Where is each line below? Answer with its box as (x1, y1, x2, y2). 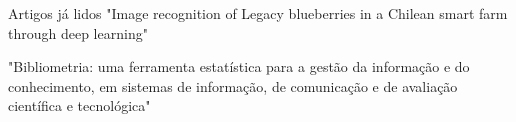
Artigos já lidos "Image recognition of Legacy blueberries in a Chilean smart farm (8, 3, 508, 23)
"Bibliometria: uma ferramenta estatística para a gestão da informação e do (8, 56, 470, 77)
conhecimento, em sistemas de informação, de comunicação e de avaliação (8, 75, 458, 96)
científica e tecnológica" (8, 95, 151, 116)
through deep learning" (8, 22, 148, 43)
